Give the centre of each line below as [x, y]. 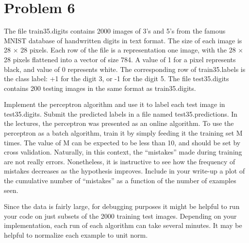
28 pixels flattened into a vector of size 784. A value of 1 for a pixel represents [120, 59]
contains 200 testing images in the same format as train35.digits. [100, 88]
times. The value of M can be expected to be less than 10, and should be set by [122, 142]
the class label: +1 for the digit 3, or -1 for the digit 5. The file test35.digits [116, 78]
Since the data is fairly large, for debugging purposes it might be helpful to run [122, 206]
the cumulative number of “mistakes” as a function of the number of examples [120, 181]
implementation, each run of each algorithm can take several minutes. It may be [123, 225]
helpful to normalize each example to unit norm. [76, 235]
